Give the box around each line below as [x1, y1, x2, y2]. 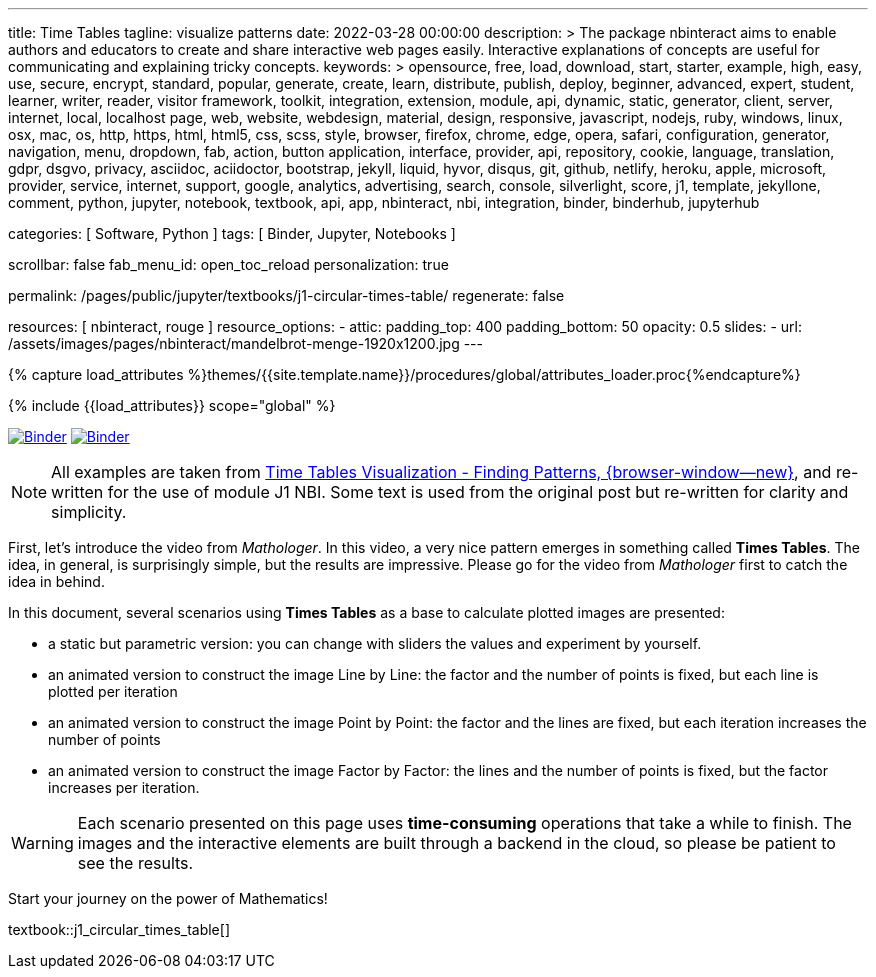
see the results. [77, 853, 194, 873]
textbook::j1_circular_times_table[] [8, 921, 230, 938]
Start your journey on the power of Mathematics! [8, 890, 328, 907]
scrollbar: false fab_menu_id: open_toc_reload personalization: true [8, 256, 449, 273]
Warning [11, 833, 74, 853]
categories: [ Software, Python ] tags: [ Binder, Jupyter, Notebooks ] [8, 225, 456, 242]
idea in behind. [8, 573, 105, 590]
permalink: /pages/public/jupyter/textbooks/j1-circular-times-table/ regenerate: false [8, 287, 565, 304]
